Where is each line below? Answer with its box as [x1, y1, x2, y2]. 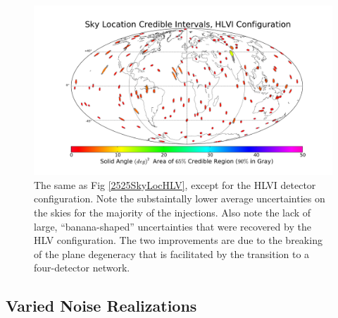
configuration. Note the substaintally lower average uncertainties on [34, 191, 325, 206]
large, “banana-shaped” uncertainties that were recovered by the [34, 219, 311, 233]
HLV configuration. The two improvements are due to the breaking [34, 233, 323, 247]
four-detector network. [34, 260, 130, 275]
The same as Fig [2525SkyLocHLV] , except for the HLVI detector [34, 177, 316, 192]
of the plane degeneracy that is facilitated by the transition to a [34, 246, 310, 261]
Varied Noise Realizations [6, 295, 197, 317]
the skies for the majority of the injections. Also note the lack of [34, 204, 311, 219]
